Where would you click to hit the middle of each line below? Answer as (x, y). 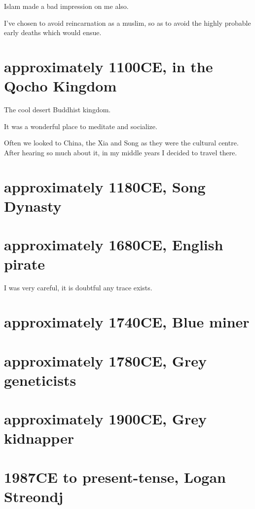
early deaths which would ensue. (53, 32)
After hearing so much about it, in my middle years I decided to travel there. (121, 152)
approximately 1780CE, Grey (106, 360)
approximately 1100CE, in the (109, 66)
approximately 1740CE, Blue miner (127, 322)
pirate (25, 264)
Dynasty (33, 206)
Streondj (34, 496)
